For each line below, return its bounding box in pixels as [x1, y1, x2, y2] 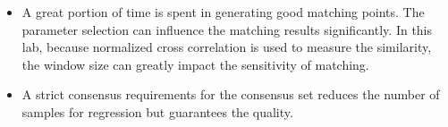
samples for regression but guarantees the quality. [21, 102, 293, 121]
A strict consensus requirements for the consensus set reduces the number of [21, 85, 440, 104]
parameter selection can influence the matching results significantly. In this [21, 20, 433, 38]
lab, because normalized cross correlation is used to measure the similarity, [21, 38, 432, 56]
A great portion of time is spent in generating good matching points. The [21, 3, 425, 21]
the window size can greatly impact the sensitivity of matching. [21, 55, 369, 73]
